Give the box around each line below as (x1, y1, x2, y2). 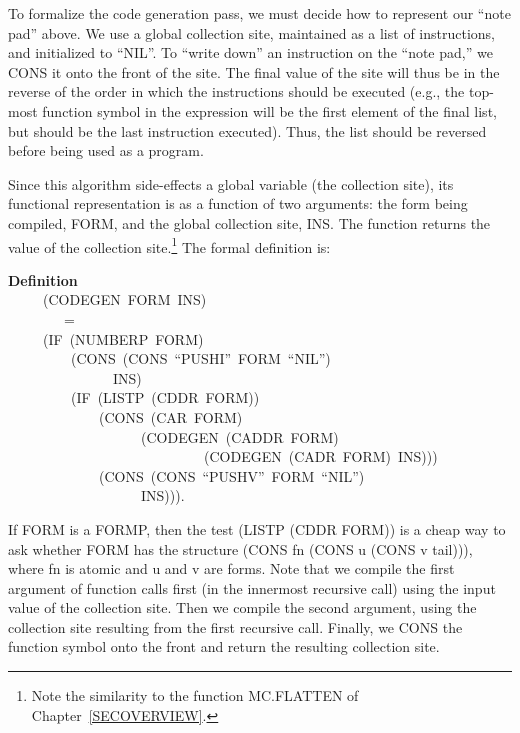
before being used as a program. (8, 140, 204, 161)
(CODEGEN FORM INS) (42, 289, 207, 310)
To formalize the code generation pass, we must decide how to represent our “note (8, 3, 511, 23)
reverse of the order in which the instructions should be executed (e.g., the (8, 81, 465, 102)
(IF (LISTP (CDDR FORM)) (70, 387, 260, 408)
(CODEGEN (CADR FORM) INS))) (203, 446, 438, 467)
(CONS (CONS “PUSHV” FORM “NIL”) (98, 465, 365, 486)
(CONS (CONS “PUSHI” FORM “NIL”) (70, 348, 331, 369)
